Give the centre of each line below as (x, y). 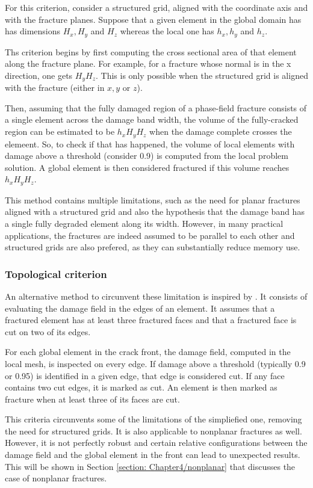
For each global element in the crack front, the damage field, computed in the (148, 352)
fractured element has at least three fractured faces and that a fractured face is (151, 320)
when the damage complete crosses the (221, 131)
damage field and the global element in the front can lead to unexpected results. (153, 455)
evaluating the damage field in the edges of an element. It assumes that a (140, 308)
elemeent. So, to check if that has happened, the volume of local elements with (150, 144)
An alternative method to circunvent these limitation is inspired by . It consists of (156, 296)
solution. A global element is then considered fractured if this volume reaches (147, 167)
